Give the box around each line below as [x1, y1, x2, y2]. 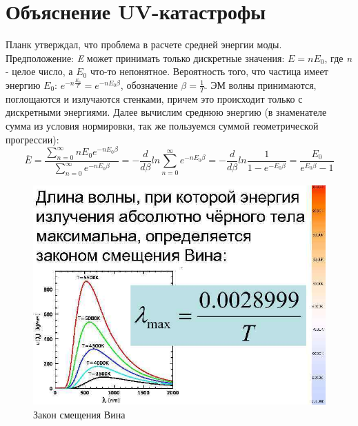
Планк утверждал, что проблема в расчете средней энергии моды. [6, 37, 282, 52]
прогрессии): [6, 132, 59, 146]
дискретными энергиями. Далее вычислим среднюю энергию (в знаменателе [6, 105, 327, 119]
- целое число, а [6, 64, 73, 79]
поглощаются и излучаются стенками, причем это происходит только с [6, 91, 303, 105]
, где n [324, 50, 352, 65]
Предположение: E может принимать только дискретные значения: [6, 50, 285, 65]
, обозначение [120, 77, 178, 92]
